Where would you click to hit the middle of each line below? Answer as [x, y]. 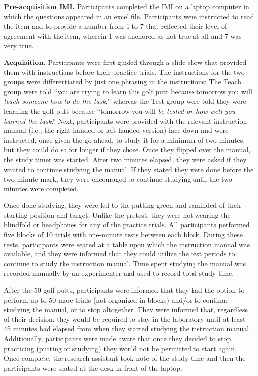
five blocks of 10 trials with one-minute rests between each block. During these [123, 234]
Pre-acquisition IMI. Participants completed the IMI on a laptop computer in [127, 6]
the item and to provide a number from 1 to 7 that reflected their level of [116, 26]
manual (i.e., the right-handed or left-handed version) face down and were [116, 130]
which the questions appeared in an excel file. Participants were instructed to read [129, 16]
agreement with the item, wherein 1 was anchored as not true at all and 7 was [123, 35]
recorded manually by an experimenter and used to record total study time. [119, 273]
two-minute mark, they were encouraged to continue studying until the [112, 179]
